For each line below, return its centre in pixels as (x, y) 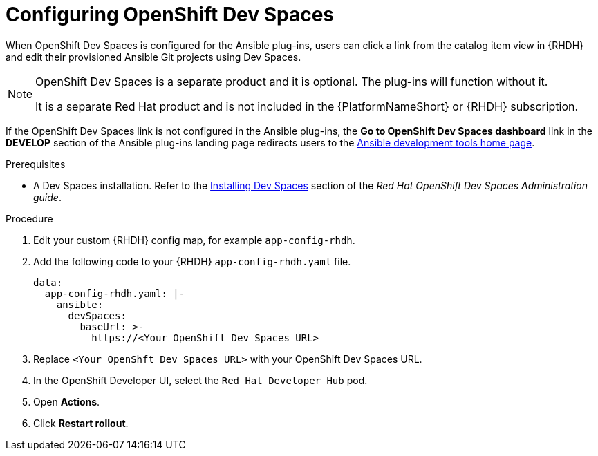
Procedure (29, 218)
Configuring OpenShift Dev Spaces (170, 15)
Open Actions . (67, 401)
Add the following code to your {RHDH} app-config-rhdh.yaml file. (192, 261)
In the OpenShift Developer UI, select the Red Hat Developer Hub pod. (200, 380)
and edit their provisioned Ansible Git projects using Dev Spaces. (153, 57)
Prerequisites (36, 164)
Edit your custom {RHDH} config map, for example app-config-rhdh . (194, 240)
